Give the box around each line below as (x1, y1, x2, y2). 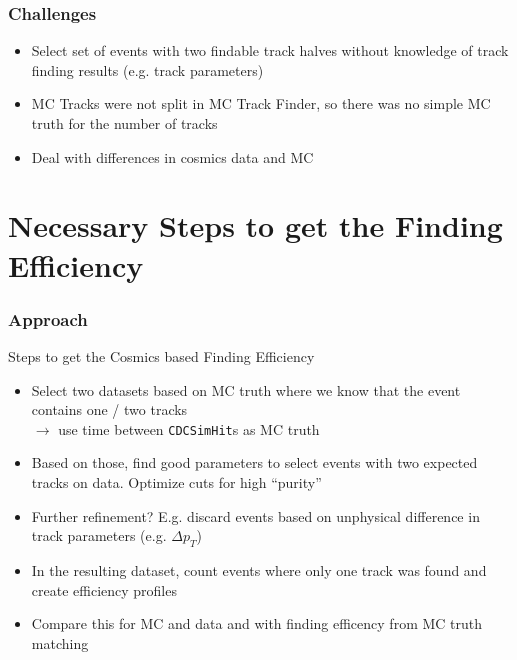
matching (31, 632, 89, 653)
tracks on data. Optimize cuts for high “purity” (31, 472, 322, 492)
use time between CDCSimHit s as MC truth (58, 418, 320, 439)
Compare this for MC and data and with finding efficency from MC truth (31, 613, 483, 634)
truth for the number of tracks (31, 113, 218, 133)
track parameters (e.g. (31, 525, 167, 546)
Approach (8, 306, 88, 331)
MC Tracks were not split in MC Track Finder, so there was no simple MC (31, 93, 491, 114)
